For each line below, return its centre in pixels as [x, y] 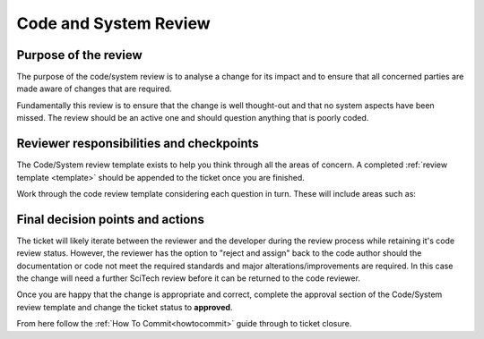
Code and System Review [113, 23]
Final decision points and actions [111, 219]
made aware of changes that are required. [94, 89]
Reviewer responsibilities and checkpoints [138, 144]
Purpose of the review [79, 55]
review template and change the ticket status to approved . [125, 307]
